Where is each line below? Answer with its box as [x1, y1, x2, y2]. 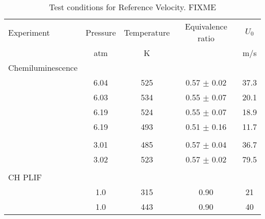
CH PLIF [8, 171, 42, 183]
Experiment [8, 26, 50, 38]
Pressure [86, 26, 116, 38]
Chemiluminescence [8, 62, 78, 73]
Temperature [124, 26, 170, 38]
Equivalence [184, 20, 227, 32]
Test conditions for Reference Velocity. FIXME [49, 1, 216, 13]
